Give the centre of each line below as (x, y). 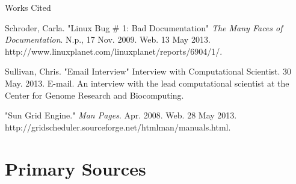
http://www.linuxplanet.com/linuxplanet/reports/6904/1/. (114, 51)
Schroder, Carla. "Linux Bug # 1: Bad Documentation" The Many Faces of (144, 27)
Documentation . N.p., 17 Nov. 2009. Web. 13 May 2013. (108, 39)
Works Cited (28, 7)
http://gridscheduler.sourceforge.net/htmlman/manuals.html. (118, 127)
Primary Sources (76, 168)
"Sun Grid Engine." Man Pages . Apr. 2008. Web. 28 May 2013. (121, 115)
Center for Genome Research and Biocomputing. (94, 95)
